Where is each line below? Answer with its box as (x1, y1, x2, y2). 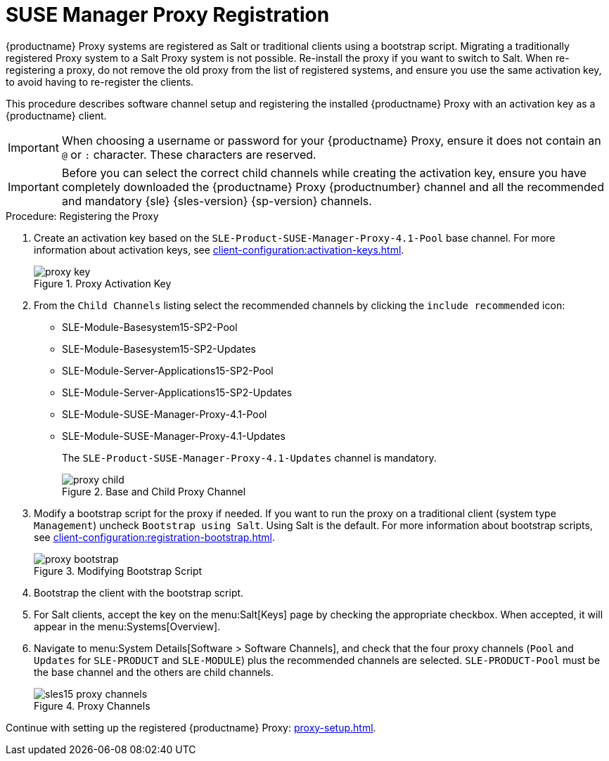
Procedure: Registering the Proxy (6, 209, 159, 222)
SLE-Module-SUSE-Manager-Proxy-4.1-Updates (62, 429, 286, 442)
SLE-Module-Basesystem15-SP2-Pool (62, 320, 238, 333)
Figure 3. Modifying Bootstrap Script (34, 564, 203, 577)
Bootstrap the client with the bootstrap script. (34, 586, 244, 599)
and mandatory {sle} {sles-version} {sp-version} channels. (61, 193, 372, 208)
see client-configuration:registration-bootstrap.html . (34, 531, 275, 543)
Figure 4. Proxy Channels (34, 699, 150, 712)
